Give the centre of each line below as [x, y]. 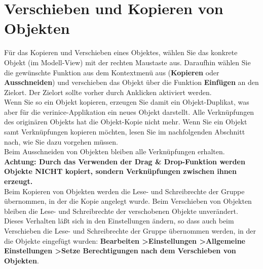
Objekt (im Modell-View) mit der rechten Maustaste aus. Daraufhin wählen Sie [127, 62]
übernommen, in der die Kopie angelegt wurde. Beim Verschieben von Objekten [128, 201]
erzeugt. [18, 181]
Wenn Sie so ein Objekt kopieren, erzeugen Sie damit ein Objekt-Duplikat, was [127, 102]
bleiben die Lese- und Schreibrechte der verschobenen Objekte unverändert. [121, 211]
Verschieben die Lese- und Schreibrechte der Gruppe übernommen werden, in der [130, 231]
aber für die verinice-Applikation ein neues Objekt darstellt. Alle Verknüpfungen [129, 111]
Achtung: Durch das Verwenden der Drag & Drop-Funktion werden [125, 161]
